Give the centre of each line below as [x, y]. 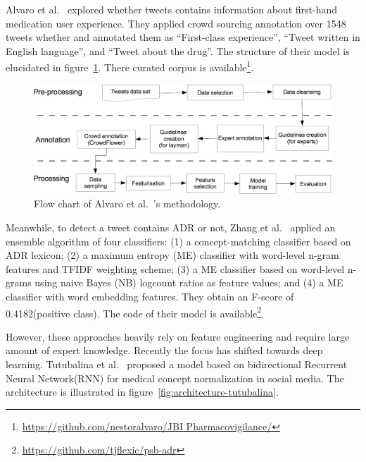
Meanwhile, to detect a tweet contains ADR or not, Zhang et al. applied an [171, 227]
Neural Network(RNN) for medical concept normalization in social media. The [175, 378]
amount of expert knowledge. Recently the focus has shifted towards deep [164, 350]
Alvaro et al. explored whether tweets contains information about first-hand [172, 9]
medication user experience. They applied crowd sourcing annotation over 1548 [176, 23]
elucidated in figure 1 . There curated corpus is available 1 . [130, 66]
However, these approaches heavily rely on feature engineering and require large [178, 336]
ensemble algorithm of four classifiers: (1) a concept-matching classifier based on [178, 241]
